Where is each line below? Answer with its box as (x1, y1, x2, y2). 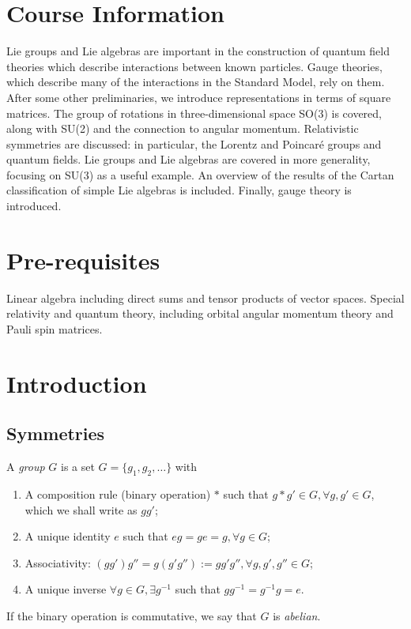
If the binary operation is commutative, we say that (6, 607, 257, 623)
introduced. (6, 198, 62, 214)
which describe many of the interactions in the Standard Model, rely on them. (6, 73, 385, 90)
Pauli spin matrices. (6, 320, 103, 337)
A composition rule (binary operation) (25, 485, 211, 502)
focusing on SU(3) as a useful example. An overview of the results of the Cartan (6, 166, 394, 183)
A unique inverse (25, 581, 107, 597)
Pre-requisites (6, 243, 160, 276)
